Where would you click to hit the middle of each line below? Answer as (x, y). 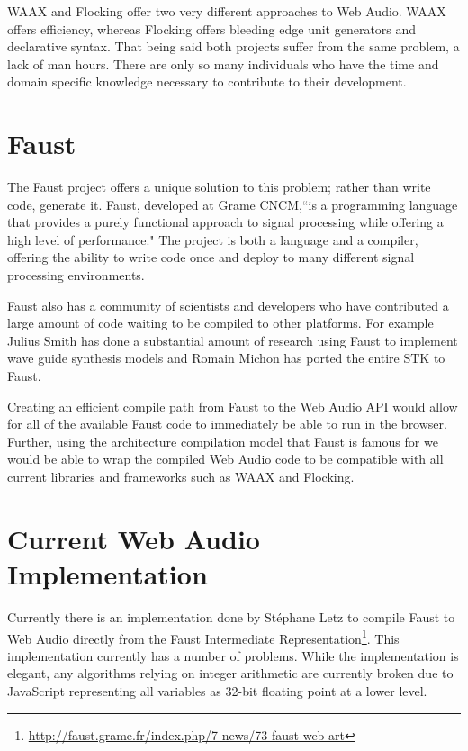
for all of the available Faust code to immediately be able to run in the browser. (227, 424)
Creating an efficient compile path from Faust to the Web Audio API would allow (233, 406)
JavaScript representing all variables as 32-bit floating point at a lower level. (217, 690)
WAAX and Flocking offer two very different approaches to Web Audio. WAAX (227, 11)
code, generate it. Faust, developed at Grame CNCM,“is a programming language (233, 204)
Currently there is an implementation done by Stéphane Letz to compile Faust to (231, 616)
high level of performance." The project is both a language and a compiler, (213, 239)
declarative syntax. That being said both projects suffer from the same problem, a (234, 46)
